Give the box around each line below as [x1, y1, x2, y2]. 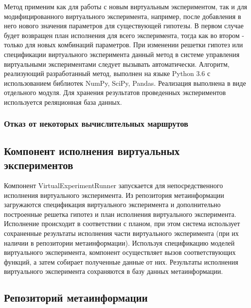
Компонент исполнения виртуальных [4, 143, 180, 158]
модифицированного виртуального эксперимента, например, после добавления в [4, 11, 241, 21]
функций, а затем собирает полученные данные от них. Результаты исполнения [4, 256, 238, 267]
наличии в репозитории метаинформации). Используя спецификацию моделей [4, 237, 235, 248]
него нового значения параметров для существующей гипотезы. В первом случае [4, 20, 244, 31]
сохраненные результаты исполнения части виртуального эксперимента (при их [4, 228, 239, 238]
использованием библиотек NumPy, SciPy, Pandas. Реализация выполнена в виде [4, 77, 246, 88]
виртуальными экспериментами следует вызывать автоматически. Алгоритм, [4, 58, 230, 69]
